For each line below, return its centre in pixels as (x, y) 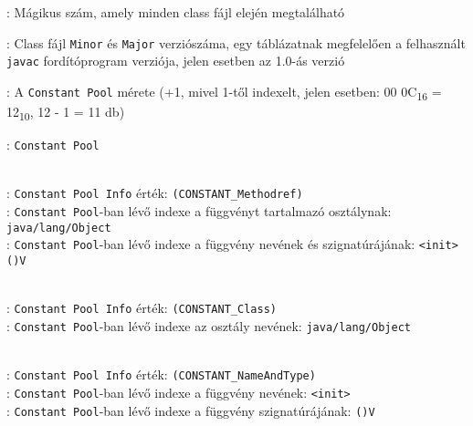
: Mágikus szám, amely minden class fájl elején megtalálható (176, 12)
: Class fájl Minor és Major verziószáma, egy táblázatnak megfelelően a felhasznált (236, 42)
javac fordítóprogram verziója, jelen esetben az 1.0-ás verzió (176, 61)
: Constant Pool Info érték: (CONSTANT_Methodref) (155, 193)
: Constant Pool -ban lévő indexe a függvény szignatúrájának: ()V (191, 410)
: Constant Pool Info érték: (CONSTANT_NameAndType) (161, 374)
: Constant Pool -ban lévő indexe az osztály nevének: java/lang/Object (209, 325)
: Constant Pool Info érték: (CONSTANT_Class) (142, 308)
